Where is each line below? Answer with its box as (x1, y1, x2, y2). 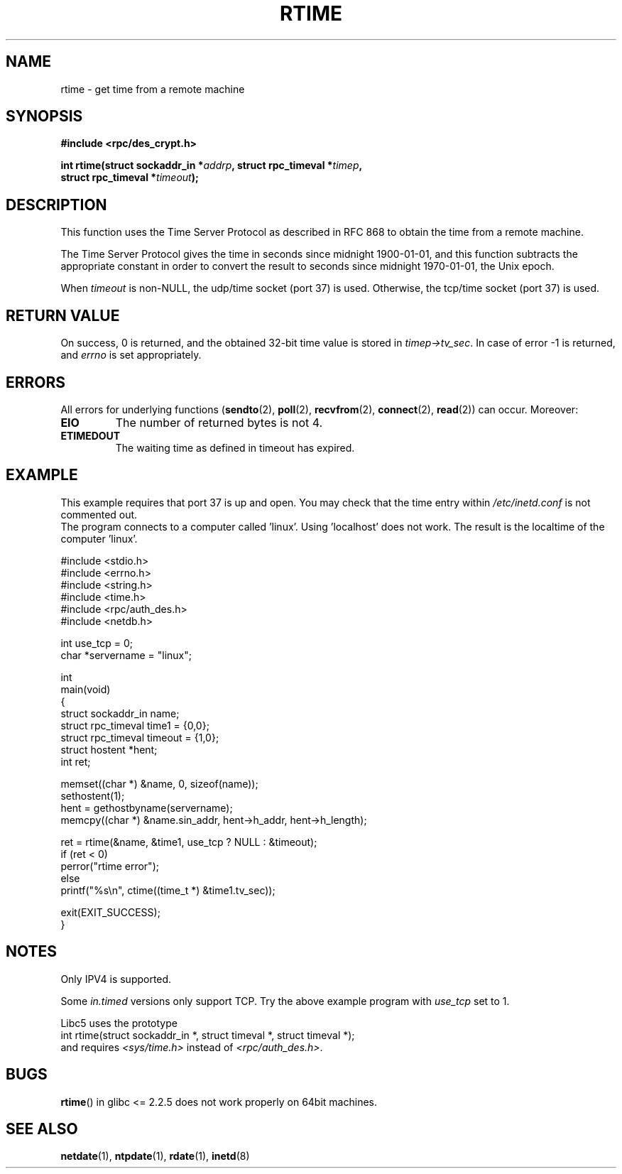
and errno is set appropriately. (60, 349, 202, 362)
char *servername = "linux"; (60, 648, 192, 661)
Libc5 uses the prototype (60, 1016, 178, 1029)
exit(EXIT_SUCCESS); (60, 906, 160, 918)
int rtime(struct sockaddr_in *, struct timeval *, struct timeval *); (60, 1028, 355, 1041)
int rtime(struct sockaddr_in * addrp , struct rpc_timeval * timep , (60, 159, 363, 172)
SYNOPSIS (6, 107, 83, 126)
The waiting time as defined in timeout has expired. (115, 441, 355, 454)
